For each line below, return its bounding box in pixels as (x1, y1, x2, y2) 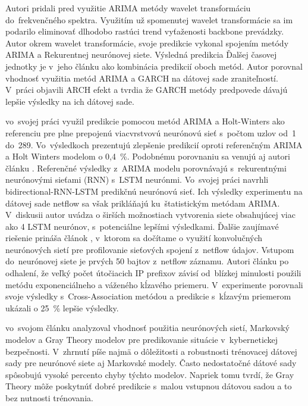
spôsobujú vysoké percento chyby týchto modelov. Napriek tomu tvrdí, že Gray (5, 368, 294, 380)
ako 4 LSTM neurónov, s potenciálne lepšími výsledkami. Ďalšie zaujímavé (5, 220, 279, 232)
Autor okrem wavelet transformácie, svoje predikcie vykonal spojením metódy (5, 36, 289, 49)
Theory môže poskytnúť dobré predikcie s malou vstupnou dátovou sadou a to (5, 380, 292, 392)
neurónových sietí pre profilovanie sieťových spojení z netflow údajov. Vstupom (5, 243, 294, 255)
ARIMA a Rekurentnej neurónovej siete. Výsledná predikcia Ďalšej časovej (5, 48, 277, 61)
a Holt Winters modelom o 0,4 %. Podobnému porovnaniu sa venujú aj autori (5, 150, 290, 163)
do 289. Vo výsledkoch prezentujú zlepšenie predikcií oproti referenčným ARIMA (5, 138, 303, 151)
